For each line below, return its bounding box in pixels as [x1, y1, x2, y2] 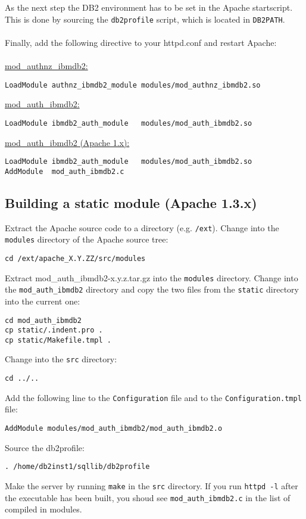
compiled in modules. [5, 503, 82, 515]
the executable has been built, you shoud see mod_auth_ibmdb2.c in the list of [5, 491, 291, 504]
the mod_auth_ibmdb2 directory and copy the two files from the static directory [5, 283, 299, 296]
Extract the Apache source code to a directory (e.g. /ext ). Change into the [5, 221, 279, 234]
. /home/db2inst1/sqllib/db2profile [5, 462, 150, 471]
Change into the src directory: [5, 353, 117, 365]
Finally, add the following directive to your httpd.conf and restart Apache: [5, 36, 277, 48]
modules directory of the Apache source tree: [5, 233, 168, 245]
